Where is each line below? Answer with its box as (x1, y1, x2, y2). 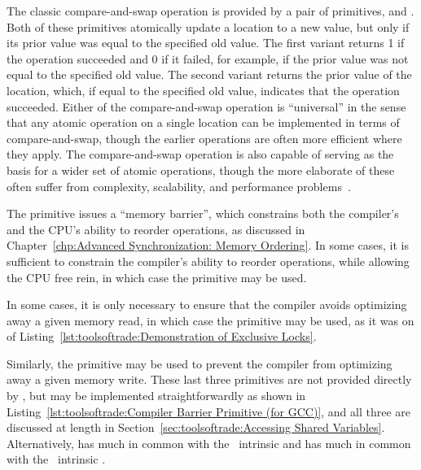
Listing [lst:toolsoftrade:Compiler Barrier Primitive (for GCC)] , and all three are (7, 403, 410, 420)
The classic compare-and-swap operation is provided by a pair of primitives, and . (7, 2, 414, 19)
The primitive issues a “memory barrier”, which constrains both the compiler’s (7, 205, 399, 222)
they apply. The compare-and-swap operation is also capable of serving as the (7, 146, 394, 163)
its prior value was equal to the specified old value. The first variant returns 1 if (7, 34, 405, 51)
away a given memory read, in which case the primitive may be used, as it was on (7, 311, 414, 329)
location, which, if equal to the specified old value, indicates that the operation (7, 81, 400, 98)
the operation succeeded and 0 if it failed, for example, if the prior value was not (7, 50, 409, 67)
